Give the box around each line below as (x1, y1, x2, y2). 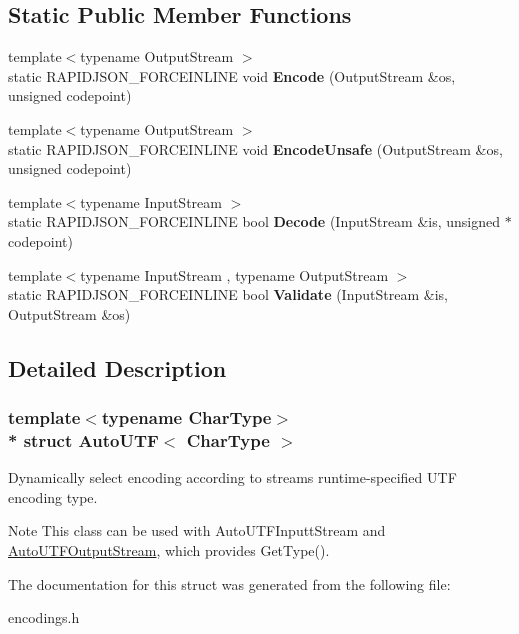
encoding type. (8, 486, 98, 507)
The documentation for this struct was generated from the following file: (8, 573, 451, 594)
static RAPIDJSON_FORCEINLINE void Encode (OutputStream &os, (8, 65, 456, 86)
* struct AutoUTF (8, 427, 159, 452)
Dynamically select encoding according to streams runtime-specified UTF (8, 467, 457, 488)
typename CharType (101, 405, 272, 430)
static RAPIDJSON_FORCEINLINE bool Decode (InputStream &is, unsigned (8, 211, 501, 232)
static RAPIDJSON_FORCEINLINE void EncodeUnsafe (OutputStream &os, (8, 138, 503, 159)
